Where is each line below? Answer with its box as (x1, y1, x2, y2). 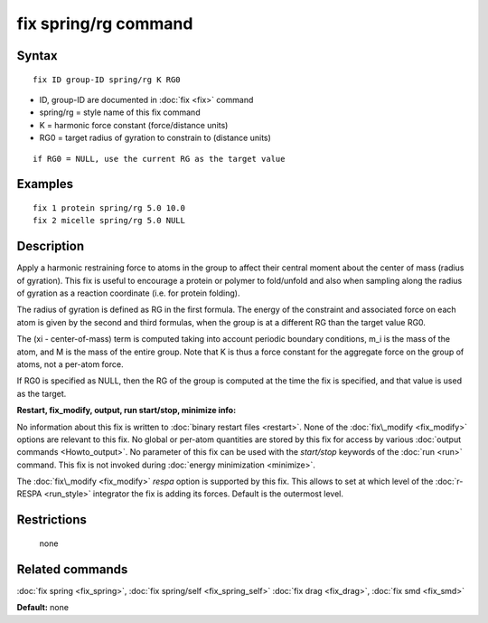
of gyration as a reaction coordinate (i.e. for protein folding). (16, 288, 240, 298)
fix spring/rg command (16, 14, 193, 33)
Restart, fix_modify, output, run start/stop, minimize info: (16, 405, 237, 416)
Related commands (16, 562, 128, 577)
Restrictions (16, 512, 88, 528)
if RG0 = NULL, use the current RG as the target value (33, 154, 286, 164)
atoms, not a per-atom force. (16, 358, 124, 370)
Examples (16, 176, 74, 192)
